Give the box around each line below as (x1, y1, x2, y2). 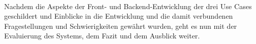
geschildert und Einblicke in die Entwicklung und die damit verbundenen (4, 11, 233, 21)
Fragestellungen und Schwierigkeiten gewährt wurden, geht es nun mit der (4, 20, 237, 31)
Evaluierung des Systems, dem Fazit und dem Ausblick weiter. (4, 30, 200, 41)
